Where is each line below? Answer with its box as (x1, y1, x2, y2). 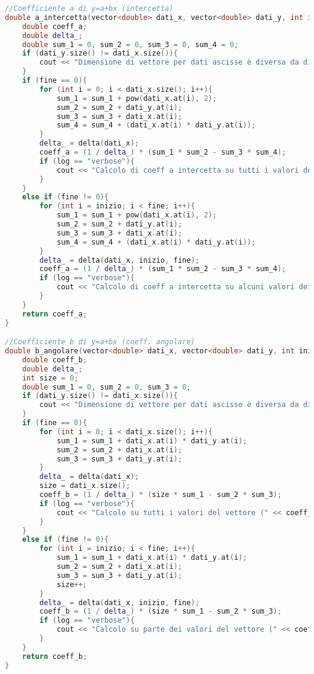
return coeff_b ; (22, 652, 88, 661)
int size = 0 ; (22, 373, 78, 382)
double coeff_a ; (22, 22, 88, 31)
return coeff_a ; (22, 309, 88, 318)
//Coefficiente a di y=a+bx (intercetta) (5, 4, 174, 13)
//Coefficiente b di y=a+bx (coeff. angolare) (5, 338, 195, 347)
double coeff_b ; (22, 355, 88, 364)
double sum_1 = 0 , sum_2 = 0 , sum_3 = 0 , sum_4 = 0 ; (22, 40, 239, 49)
